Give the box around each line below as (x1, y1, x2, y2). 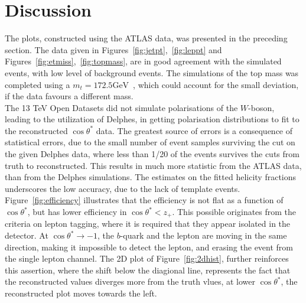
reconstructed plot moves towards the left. (5, 287, 157, 299)
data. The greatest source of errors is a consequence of (96, 124, 293, 136)
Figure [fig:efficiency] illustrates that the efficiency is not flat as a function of (5, 194, 284, 206)
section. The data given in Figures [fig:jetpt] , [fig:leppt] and (5, 43, 222, 56)
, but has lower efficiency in (27, 206, 127, 218)
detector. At (5, 229, 48, 242)
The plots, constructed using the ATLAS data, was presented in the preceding (5, 32, 288, 44)
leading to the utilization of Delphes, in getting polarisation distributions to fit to (5, 113, 300, 125)
